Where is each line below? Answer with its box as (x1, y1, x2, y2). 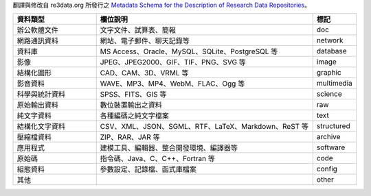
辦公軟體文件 (16, 25, 58, 35)
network (316, 36, 344, 45)
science (316, 89, 343, 99)
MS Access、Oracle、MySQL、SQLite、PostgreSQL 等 (100, 47, 278, 56)
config (316, 164, 338, 174)
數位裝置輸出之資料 (100, 100, 163, 110)
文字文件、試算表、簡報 (100, 25, 177, 35)
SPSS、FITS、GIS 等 (100, 90, 167, 99)
